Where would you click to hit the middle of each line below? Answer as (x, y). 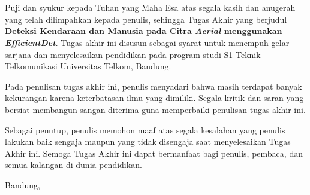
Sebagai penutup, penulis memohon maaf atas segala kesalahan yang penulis (145, 130)
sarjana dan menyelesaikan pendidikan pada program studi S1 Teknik (133, 54)
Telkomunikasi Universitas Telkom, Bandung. (88, 66)
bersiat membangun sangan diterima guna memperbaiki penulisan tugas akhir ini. (155, 109)
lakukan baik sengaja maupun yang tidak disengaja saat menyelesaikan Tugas (148, 141)
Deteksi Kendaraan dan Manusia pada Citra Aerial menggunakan (144, 31)
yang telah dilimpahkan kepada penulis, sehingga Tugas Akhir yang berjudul (146, 19)
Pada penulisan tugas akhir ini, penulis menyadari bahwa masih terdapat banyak (154, 86)
